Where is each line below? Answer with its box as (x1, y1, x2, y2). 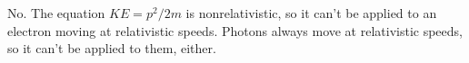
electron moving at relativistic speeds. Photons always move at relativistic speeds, (7, 21, 463, 40)
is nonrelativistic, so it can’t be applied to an (185, 4, 437, 22)
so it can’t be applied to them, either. (7, 39, 216, 58)
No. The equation (7, 4, 105, 22)
